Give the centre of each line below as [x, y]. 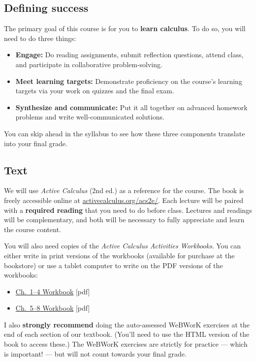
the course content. [32, 229]
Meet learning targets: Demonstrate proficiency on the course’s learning [129, 81]
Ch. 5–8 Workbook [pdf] [53, 308]
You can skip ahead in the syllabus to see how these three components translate [125, 133]
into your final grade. [36, 143]
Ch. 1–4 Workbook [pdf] [53, 291]
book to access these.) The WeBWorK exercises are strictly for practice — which [126, 344]
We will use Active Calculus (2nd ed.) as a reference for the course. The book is [124, 190]
